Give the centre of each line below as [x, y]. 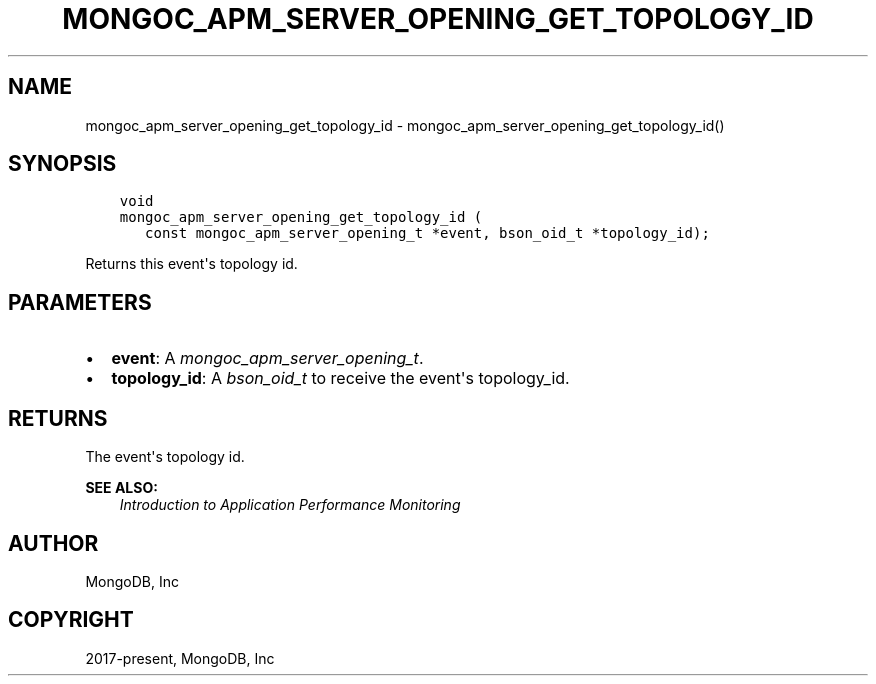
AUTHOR [53, 543]
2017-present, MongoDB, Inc [180, 658]
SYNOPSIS [62, 164]
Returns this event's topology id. [191, 264]
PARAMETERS [80, 302]
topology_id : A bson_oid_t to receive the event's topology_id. [340, 378]
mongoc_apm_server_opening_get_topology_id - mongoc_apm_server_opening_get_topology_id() [405, 125]
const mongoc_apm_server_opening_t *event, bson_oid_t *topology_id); [427, 233]
